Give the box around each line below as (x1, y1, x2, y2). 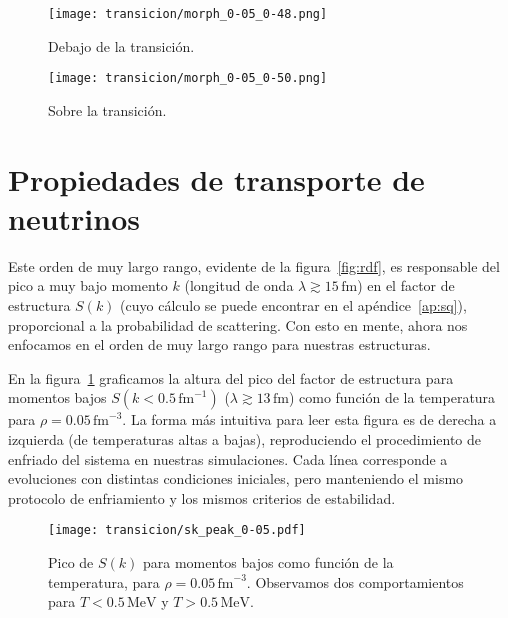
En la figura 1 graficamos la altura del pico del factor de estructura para (8, 367, 454, 388)
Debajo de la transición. (48, 35, 195, 56)
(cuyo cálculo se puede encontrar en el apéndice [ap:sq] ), (120, 295, 467, 315)
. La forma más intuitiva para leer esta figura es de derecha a (122, 409, 497, 430)
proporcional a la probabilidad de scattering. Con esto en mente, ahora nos (8, 314, 468, 335)
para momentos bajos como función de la (142, 552, 394, 572)
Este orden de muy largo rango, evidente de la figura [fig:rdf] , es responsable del (8, 255, 500, 276)
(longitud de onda (184, 275, 294, 296)
